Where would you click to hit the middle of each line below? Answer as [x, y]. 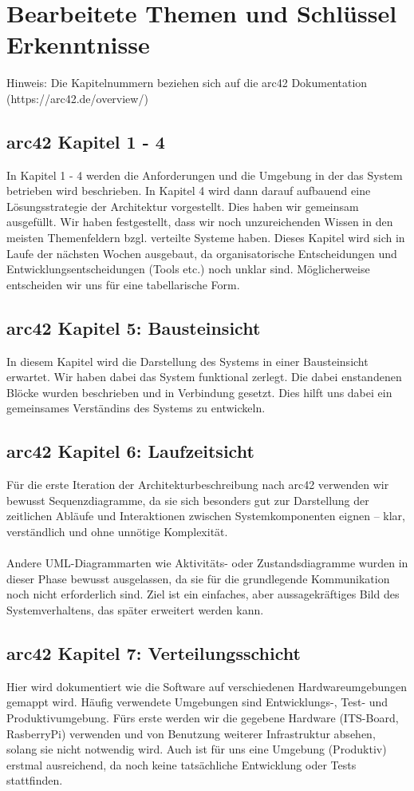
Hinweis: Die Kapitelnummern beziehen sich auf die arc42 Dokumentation [187, 83]
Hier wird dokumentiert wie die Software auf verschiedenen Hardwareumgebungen [207, 686]
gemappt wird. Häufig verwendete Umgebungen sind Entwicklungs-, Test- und [197, 702]
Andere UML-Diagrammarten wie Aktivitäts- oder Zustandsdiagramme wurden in [207, 563]
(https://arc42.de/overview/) [77, 98]
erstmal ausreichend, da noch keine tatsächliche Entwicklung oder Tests [181, 764]
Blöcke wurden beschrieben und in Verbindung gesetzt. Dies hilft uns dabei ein [199, 392]
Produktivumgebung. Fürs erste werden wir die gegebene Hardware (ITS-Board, [203, 717]
